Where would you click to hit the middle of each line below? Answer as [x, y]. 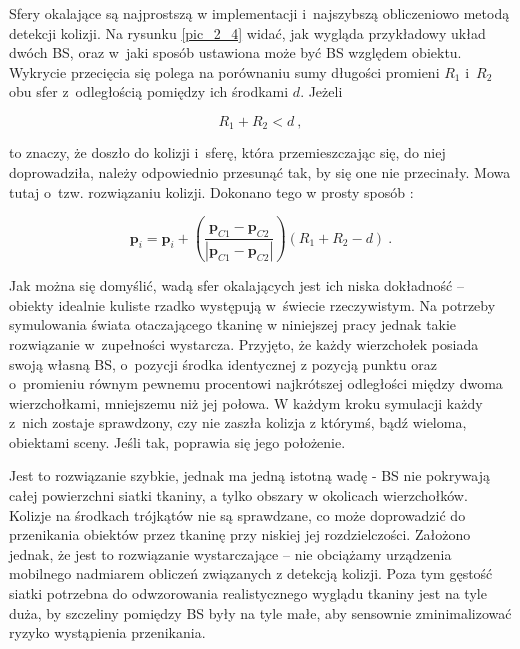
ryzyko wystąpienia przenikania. [107, 632]
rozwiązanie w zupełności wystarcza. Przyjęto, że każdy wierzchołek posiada [244, 343]
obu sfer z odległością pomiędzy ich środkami [149, 91]
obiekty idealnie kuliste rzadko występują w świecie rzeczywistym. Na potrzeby [252, 304]
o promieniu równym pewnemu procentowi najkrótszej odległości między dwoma [256, 383]
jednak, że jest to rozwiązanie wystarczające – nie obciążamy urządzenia [230, 553]
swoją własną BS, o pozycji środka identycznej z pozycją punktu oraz [223, 363]
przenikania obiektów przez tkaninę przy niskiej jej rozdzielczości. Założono [240, 534]
